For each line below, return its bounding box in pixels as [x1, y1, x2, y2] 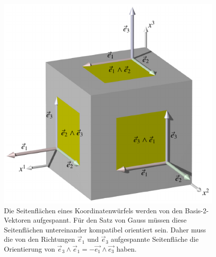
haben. [116, 244, 137, 254]
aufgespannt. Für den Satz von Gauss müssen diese [33, 215, 187, 225]
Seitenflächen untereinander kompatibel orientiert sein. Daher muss [4, 224, 206, 234]
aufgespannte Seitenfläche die [110, 234, 199, 244]
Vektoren [4, 215, 31, 225]
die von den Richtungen [4, 234, 75, 244]
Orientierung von [4, 244, 55, 254]
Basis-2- [185, 205, 209, 215]
